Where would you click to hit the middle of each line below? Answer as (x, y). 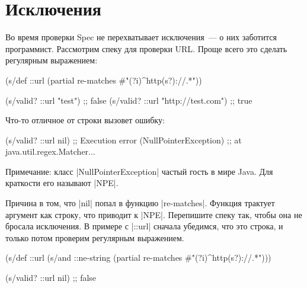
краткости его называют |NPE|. (62, 183)
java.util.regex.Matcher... (50, 151)
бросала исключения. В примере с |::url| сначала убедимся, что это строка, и (144, 226)
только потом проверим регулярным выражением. (95, 237)
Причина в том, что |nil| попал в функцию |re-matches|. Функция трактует (140, 203)
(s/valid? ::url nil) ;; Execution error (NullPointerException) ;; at (124, 140)
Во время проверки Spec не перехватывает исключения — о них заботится (141, 37)
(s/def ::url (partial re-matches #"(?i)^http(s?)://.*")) (104, 80)
